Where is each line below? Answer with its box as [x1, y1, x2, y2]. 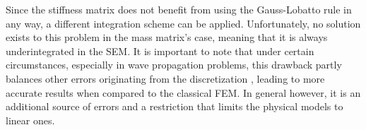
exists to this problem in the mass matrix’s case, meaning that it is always [6, 30, 328, 45]
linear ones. [6, 112, 55, 127]
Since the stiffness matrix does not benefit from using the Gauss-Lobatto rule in [6, 2, 352, 16]
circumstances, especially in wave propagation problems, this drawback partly [6, 57, 342, 72]
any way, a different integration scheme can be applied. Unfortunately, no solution [6, 16, 361, 30]
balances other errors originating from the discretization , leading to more [6, 71, 325, 85]
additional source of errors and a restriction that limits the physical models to [6, 99, 343, 114]
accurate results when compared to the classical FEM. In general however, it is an [6, 85, 361, 100]
